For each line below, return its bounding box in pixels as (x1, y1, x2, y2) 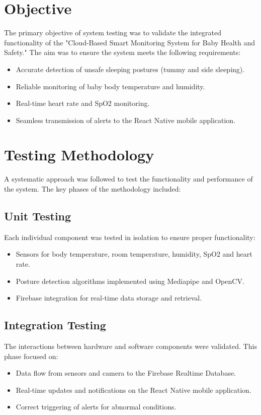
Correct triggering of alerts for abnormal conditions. (16, 401, 177, 412)
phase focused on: (4, 350, 58, 361)
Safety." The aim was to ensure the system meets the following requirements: (4, 47, 241, 57)
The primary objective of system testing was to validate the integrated (4, 27, 222, 38)
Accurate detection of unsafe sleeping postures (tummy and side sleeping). (16, 64, 245, 74)
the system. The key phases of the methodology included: (4, 184, 181, 194)
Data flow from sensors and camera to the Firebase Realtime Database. (16, 368, 236, 378)
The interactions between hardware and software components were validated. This (4, 340, 257, 351)
